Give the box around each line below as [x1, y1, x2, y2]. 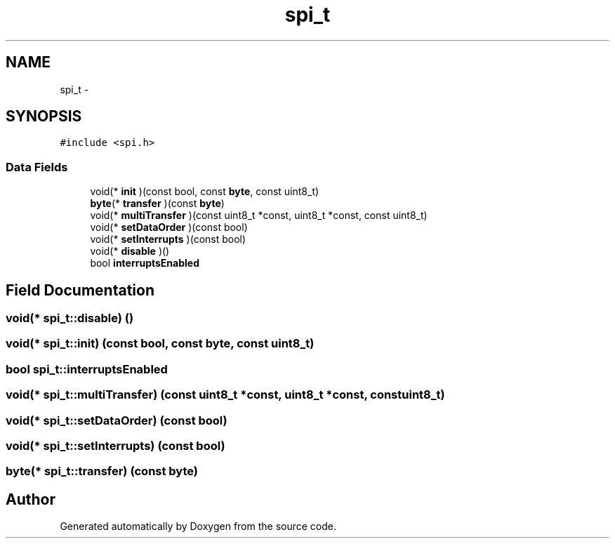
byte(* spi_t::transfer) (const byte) [6, 464, 199, 479]
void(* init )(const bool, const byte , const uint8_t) [90, 185, 319, 198]
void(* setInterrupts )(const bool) [90, 233, 246, 246]
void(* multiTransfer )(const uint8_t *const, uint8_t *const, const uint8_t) [90, 209, 428, 222]
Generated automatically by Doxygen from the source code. [60, 520, 337, 533]
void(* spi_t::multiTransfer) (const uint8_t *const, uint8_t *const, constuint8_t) [6, 387, 445, 402]
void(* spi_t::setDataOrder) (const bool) [6, 413, 227, 427]
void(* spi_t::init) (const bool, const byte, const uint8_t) [6, 336, 315, 351]
